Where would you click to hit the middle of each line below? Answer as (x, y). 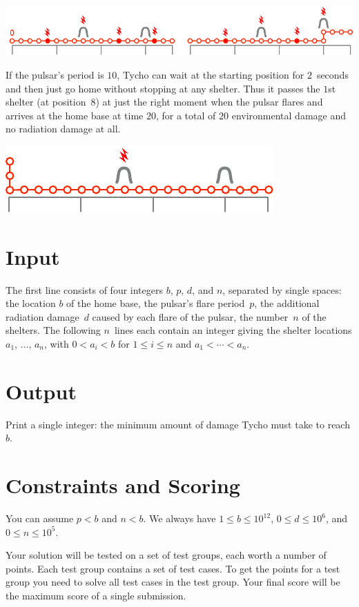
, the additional (287, 303)
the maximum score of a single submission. (96, 595)
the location (31, 303)
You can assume (40, 518)
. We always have (179, 518)
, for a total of (186, 115)
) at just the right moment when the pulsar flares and (209, 102)
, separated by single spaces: (282, 289)
